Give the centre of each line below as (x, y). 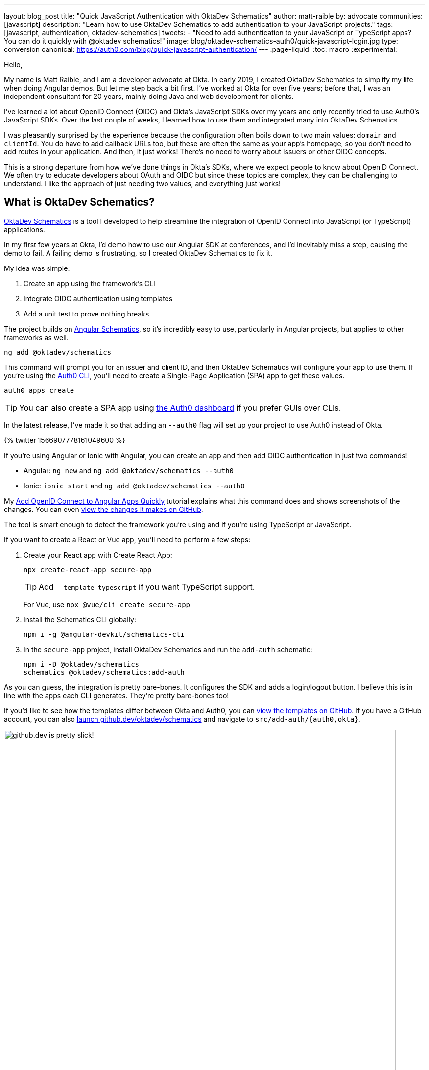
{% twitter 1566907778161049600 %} (65, 440)
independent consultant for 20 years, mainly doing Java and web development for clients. (149, 96)
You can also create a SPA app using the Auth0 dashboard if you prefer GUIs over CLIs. (180, 407)
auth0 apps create (39, 390)
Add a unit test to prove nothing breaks (86, 314)
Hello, (13, 64)
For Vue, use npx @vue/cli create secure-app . (108, 604)
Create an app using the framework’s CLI (89, 283)
